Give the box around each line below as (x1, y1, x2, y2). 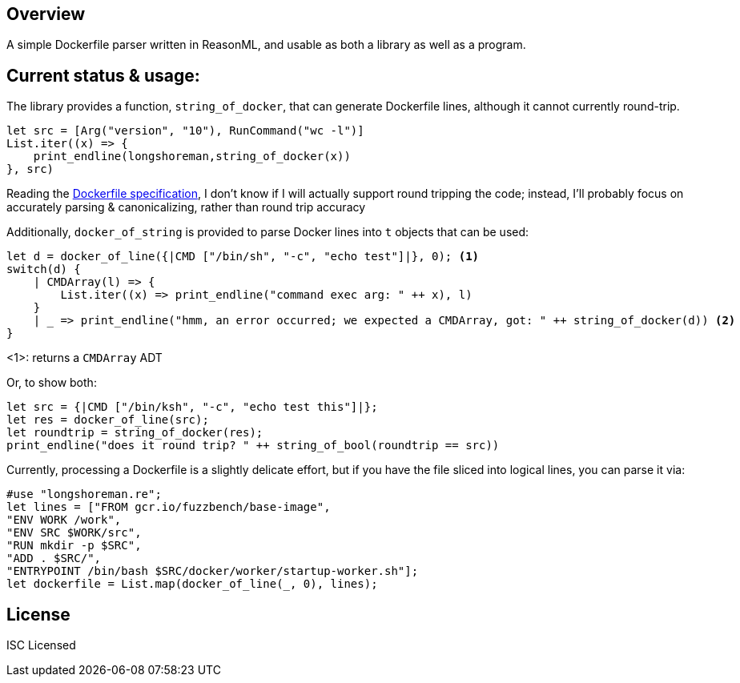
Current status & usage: (6, 65, 200, 86)
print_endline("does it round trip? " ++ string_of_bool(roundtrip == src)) (6, 439, 500, 452)
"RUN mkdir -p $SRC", (6, 539, 142, 552)
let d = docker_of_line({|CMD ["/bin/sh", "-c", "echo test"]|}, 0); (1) (6, 250, 480, 263)
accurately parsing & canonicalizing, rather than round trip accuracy (6, 200, 366, 215)
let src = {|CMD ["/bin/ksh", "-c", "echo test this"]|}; (6, 400, 378, 414)
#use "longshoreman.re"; (6, 488, 162, 501)
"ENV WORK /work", (6, 513, 122, 527)
